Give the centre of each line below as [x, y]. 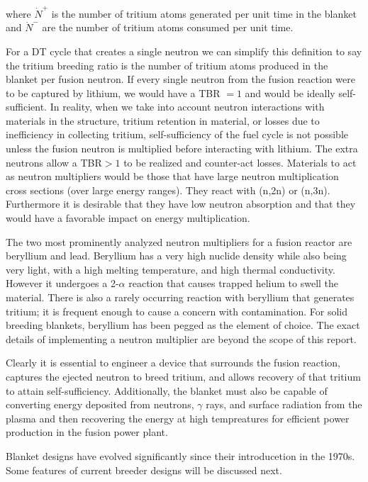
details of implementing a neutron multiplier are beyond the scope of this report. [181, 338]
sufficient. [27, 107]
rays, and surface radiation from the [284, 404]
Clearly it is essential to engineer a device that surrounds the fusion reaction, [173, 363]
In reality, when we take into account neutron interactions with [187, 107]
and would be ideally [290, 93]
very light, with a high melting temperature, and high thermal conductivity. [171, 269]
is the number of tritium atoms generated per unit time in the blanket [204, 13]
